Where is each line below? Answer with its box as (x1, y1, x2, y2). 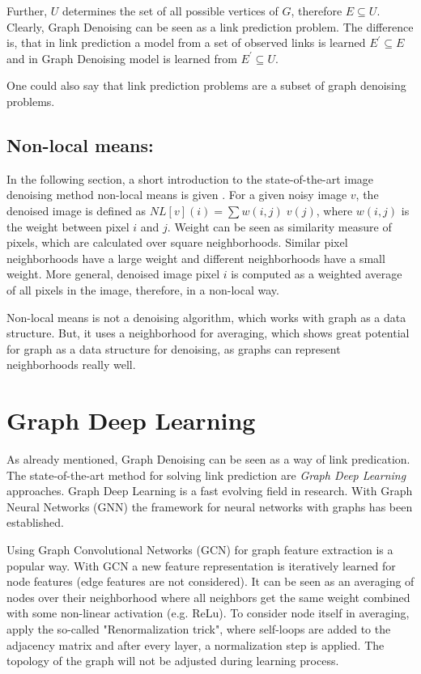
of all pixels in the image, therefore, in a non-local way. (6, 281, 279, 298)
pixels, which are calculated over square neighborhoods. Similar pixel (6, 234, 348, 251)
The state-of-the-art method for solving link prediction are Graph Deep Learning (6, 466, 406, 483)
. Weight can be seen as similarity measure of (167, 218, 392, 235)
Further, (6, 2, 48, 19)
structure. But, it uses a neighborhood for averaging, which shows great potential (6, 324, 410, 341)
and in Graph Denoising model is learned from (6, 49, 237, 66)
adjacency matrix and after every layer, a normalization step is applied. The (6, 636, 385, 653)
